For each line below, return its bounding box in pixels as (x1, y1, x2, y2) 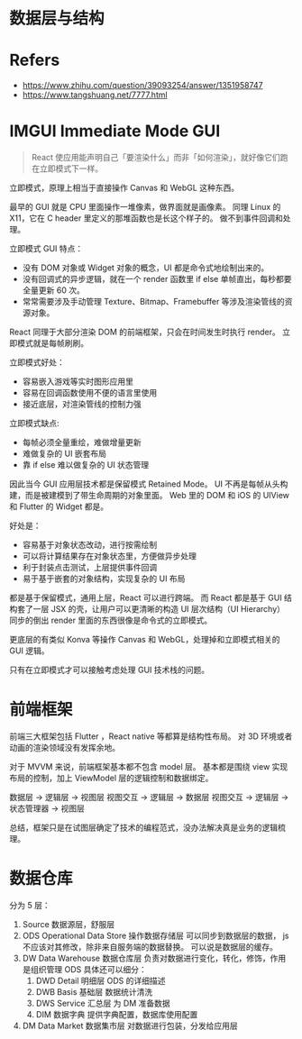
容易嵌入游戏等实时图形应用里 (22, 376, 133, 387)
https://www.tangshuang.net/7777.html (22, 89, 169, 100)
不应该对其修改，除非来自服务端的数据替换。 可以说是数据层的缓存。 (22, 941, 278, 952)
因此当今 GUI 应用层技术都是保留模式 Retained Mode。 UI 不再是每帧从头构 (9, 478, 288, 489)
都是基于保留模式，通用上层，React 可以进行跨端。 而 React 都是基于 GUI (9, 592, 282, 604)
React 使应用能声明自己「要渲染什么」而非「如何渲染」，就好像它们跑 (31, 152, 288, 163)
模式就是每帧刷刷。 (16, 338, 88, 349)
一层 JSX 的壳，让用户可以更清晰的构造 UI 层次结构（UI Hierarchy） (32, 604, 286, 615)
